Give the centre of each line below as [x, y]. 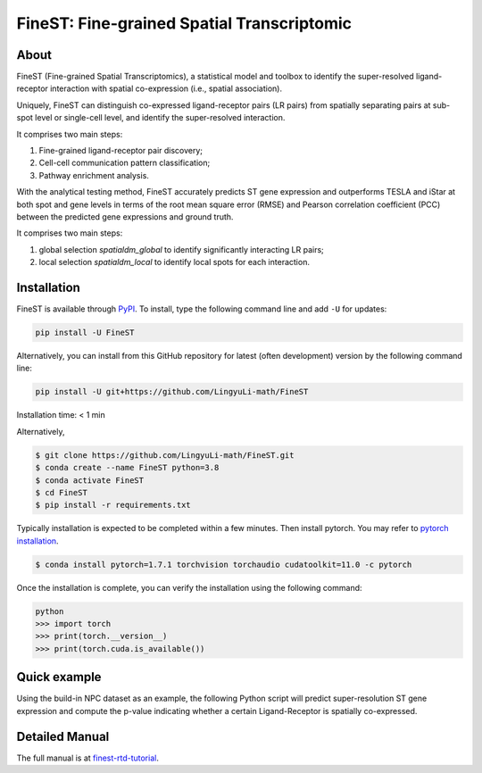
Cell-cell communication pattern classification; [125, 163]
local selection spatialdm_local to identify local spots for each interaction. [174, 262]
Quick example [59, 677]
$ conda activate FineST [90, 480]
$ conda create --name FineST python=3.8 [127, 468]
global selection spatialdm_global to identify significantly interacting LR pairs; [182, 249]
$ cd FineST [62, 492]
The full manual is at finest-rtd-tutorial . [88, 758]
